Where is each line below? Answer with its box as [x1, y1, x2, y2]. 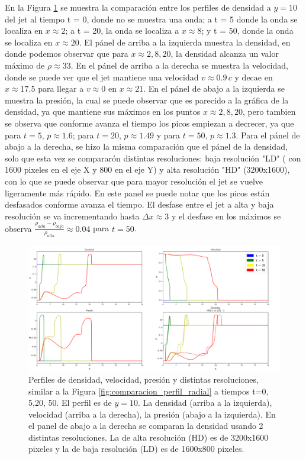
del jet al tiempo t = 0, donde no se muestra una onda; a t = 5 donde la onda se [5, 12, 298, 25]
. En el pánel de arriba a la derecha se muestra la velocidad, [70, 59, 288, 71]
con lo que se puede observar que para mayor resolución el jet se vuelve [5, 174, 263, 187]
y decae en [234, 70, 273, 83]
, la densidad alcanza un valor [170, 47, 279, 60]
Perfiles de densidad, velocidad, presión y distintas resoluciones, [28, 373, 259, 385]
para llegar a [38, 82, 84, 95]
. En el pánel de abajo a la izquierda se [143, 82, 285, 95]
